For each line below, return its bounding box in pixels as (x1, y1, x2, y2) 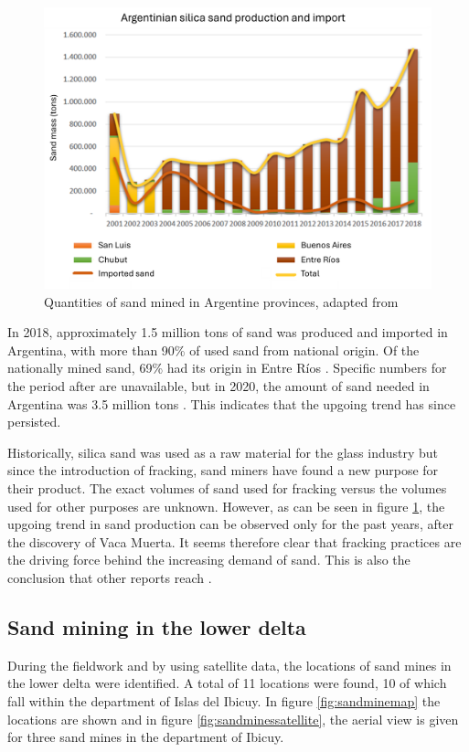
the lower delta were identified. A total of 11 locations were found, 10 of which (7, 673, 447, 693)
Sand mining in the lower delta (7, 612, 306, 641)
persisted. (7, 412, 61, 431)
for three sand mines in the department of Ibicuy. (7, 727, 284, 747)
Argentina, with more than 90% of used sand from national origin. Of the (7, 340, 420, 359)
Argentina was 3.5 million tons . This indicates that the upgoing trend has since (7, 394, 456, 413)
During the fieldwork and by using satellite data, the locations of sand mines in (7, 655, 452, 674)
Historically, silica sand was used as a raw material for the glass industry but (7, 442, 439, 461)
